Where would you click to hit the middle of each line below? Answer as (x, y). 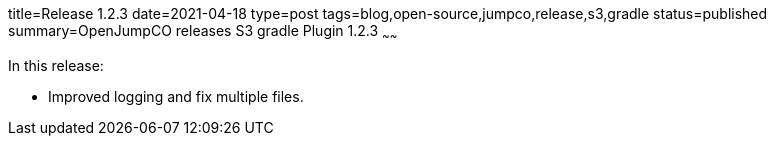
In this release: (56, 65)
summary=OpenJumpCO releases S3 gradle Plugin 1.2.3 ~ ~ (203, 32)
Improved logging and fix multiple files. (176, 96)
